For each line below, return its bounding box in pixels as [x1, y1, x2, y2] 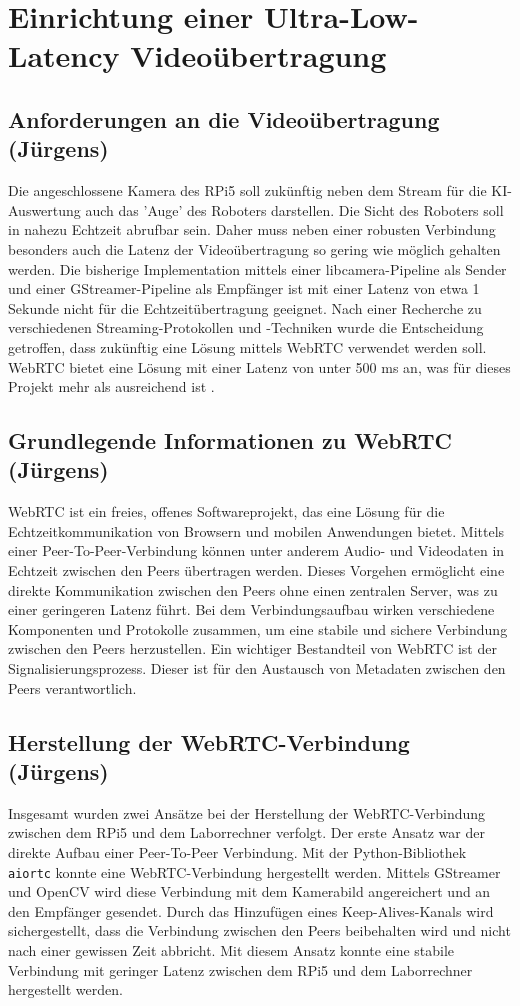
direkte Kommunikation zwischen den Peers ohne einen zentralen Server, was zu [8, 579, 498, 600]
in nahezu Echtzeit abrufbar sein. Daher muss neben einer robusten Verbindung [8, 219, 496, 240]
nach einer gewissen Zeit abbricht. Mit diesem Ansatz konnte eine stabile [8, 940, 455, 961]
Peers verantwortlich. [8, 677, 137, 698]
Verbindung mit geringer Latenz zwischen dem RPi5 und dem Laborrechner [8, 959, 473, 980]
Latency [8, 35, 120, 76]
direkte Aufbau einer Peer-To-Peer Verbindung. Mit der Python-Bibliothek [8, 842, 467, 862]
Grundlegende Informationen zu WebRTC [8, 425, 452, 456]
